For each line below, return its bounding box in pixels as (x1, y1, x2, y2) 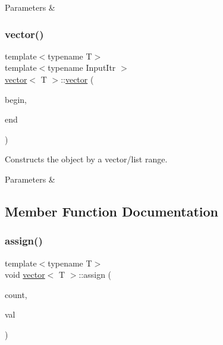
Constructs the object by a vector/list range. (5, 153, 168, 165)
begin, (5, 93, 27, 105)
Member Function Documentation (5, 202, 219, 220)
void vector (5, 268, 45, 281)
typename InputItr (48, 61, 116, 74)
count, (5, 288, 27, 300)
